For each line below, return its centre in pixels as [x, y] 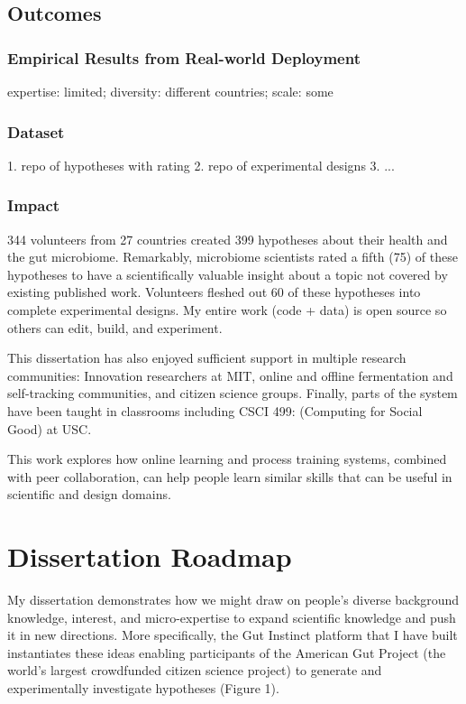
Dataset [36, 131]
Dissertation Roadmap [150, 556]
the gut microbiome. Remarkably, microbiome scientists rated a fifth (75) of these [233, 257]
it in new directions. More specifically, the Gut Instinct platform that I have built [233, 635]
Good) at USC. [50, 428]
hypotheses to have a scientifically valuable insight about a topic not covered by [228, 274]
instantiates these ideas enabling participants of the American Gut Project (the [227, 652]
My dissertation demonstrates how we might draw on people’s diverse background [233, 600]
